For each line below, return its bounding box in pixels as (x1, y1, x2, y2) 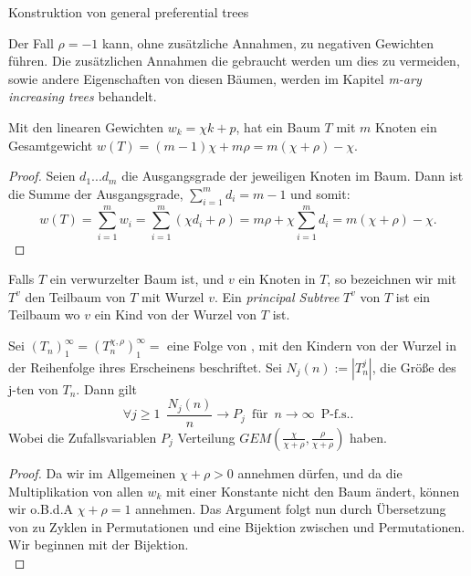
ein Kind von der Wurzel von (94, 305, 257, 324)
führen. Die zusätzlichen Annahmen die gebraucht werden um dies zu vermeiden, (8, 51, 460, 70)
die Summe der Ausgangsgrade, (8, 183, 183, 203)
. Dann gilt (76, 379, 138, 398)
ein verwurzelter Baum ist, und (49, 269, 225, 288)
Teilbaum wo (8, 305, 80, 324)
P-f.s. (320, 408, 351, 422)
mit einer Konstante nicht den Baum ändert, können (166, 481, 460, 500)
